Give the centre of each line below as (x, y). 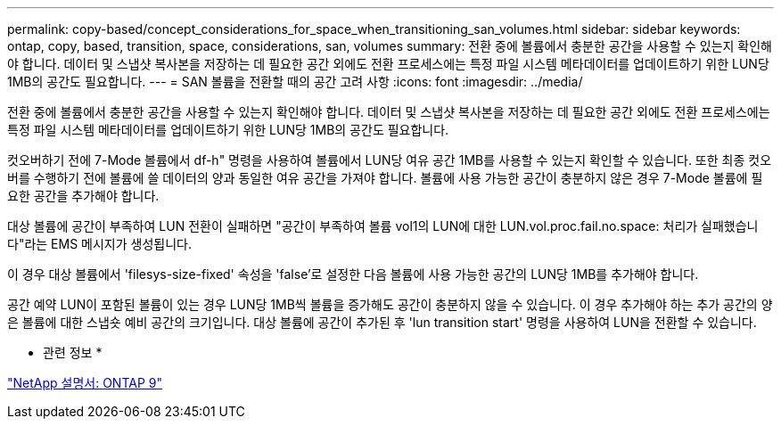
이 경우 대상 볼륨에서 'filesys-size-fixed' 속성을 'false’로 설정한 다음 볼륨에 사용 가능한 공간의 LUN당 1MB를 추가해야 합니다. (353, 274)
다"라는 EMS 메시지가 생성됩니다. (99, 244)
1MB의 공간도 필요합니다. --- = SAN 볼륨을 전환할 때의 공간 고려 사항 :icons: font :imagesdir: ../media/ (295, 82)
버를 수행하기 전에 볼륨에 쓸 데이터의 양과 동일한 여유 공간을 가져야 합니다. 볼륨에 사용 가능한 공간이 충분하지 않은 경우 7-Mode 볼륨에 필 (385, 178)
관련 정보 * (73, 352)
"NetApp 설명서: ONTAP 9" (85, 383)
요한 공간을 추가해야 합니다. (83, 196)
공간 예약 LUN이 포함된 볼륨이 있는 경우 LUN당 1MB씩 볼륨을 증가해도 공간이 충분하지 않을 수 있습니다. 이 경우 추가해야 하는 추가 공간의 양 (390, 304)
